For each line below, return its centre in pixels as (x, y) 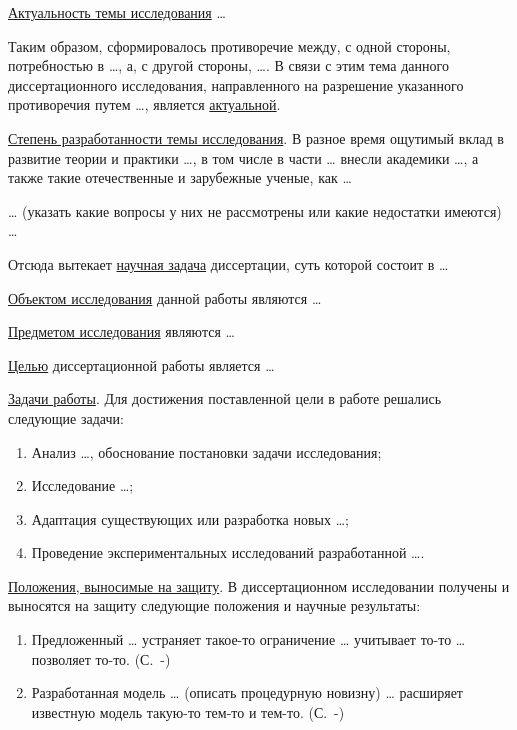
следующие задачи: (66, 417)
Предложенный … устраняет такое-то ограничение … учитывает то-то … (248, 639)
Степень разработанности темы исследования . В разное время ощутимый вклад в (256, 137)
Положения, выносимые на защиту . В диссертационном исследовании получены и (259, 585)
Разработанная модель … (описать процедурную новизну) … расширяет (247, 692)
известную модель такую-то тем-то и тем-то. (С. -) (188, 711)
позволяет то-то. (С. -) (101, 658)
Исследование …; (82, 485)
